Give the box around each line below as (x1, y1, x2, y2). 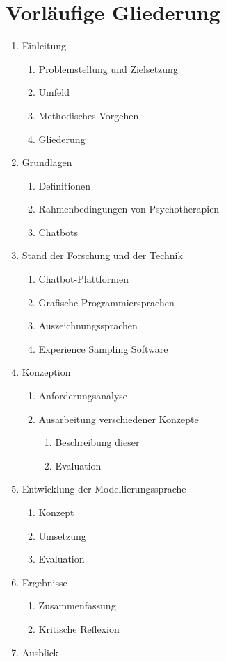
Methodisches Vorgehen (38, 108, 139, 122)
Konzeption (22, 365, 71, 379)
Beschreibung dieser (55, 435, 140, 449)
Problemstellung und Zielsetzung (38, 61, 178, 76)
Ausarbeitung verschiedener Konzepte (38, 411, 199, 426)
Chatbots (38, 224, 79, 239)
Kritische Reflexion (38, 621, 120, 636)
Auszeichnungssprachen (38, 318, 138, 333)
